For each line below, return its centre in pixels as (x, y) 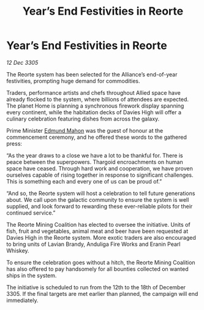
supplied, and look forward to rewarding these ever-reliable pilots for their (100, 206)
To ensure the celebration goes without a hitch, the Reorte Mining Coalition (101, 262)
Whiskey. (18, 250)
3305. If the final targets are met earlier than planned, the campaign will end (102, 293)
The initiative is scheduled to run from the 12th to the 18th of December (96, 287)
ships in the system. (32, 275)
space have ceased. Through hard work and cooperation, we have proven (100, 168)
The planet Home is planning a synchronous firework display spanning (95, 106)
